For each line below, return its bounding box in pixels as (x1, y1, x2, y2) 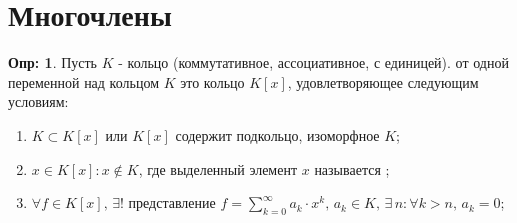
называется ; (314, 158, 390, 179)
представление (128, 192, 216, 213)
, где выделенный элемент (138, 158, 298, 179)
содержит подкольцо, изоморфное (175, 124, 380, 145)
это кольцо (180, 71, 245, 92)
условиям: (8, 91, 69, 112)
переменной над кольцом (8, 71, 159, 92)
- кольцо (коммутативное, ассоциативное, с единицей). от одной (118, 52, 509, 73)
